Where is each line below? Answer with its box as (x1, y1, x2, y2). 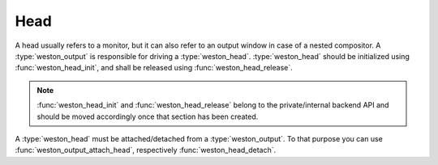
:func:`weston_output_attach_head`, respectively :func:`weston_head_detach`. (15, 146, 277, 155)
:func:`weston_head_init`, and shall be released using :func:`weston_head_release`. (15, 63, 294, 73)
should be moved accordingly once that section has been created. (36, 112, 259, 121)
